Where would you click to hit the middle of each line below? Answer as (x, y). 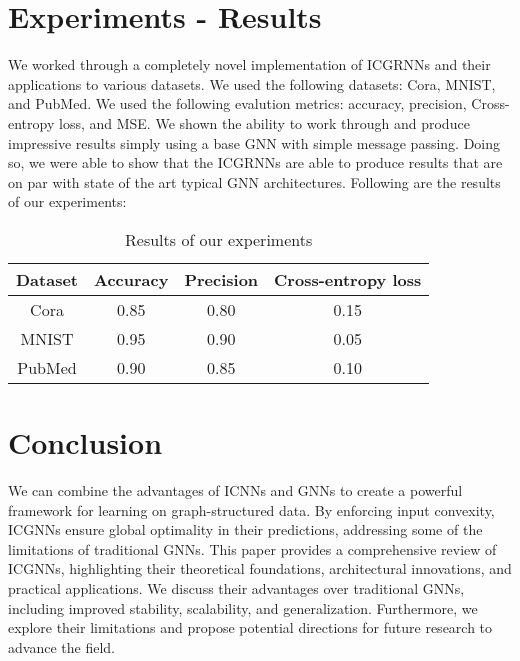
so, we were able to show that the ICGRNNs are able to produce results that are (255, 162)
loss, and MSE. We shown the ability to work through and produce (264, 122)
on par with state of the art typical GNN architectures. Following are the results (254, 181)
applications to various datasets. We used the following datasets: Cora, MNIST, (252, 83)
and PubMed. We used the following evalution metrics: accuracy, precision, (237, 103)
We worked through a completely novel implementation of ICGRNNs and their (249, 64)
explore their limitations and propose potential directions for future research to (250, 627)
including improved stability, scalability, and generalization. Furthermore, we (243, 607)
